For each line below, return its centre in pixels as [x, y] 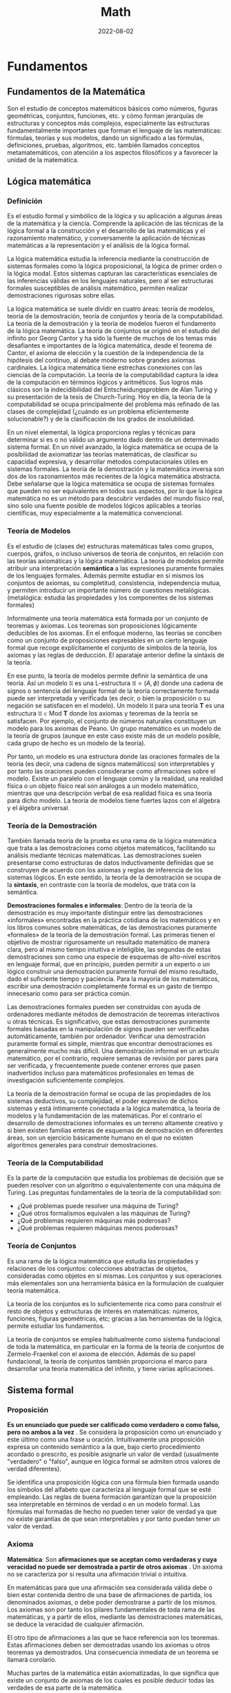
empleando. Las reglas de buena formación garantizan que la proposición [112, 1497]
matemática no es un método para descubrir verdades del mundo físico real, [116, 499]
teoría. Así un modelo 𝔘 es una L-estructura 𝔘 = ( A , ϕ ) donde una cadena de [115, 683]
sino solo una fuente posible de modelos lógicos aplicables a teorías [104, 506]
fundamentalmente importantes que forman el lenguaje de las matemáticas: [114, 130]
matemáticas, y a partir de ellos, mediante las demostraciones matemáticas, [115, 1616]
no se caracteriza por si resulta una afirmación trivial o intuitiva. [98, 1574]
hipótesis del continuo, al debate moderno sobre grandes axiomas [101, 361]
